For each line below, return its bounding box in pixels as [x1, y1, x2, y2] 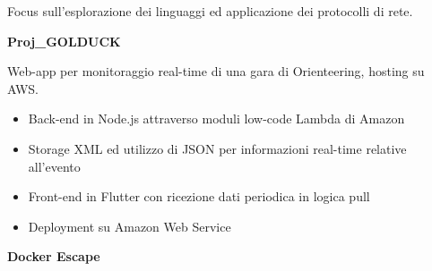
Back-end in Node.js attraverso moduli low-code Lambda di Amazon [28, 109, 405, 128]
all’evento [28, 157, 81, 175]
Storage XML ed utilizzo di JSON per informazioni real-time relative [28, 139, 407, 157]
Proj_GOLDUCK [7, 31, 121, 50]
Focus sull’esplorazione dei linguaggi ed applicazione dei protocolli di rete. [7, 2, 413, 20]
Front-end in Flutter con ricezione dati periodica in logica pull [28, 187, 370, 206]
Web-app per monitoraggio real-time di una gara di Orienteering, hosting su [7, 62, 425, 80]
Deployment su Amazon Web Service [28, 216, 231, 235]
